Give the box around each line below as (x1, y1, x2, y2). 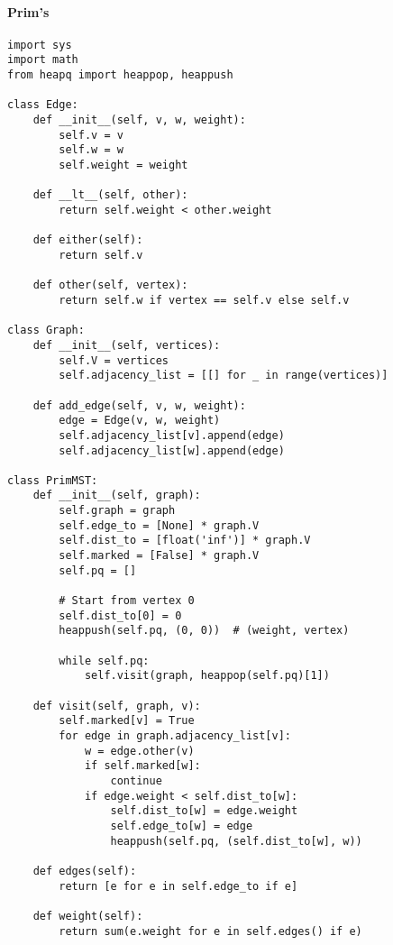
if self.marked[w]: (84, 759, 201, 773)
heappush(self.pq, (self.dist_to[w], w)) (110, 834, 362, 848)
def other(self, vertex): (32, 279, 188, 292)
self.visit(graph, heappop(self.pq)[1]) (84, 669, 330, 683)
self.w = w (59, 143, 123, 157)
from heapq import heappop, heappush (7, 69, 233, 82)
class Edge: (7, 98, 78, 112)
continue (110, 774, 162, 787)
